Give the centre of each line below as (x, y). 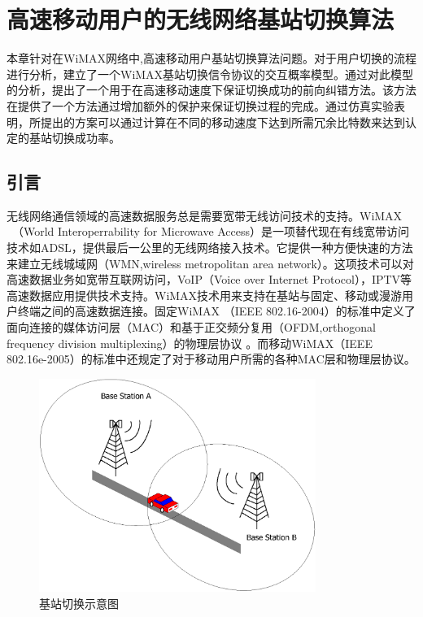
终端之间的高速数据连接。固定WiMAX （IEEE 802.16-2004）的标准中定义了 (216, 311)
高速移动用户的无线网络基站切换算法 (201, 19)
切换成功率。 (86, 138)
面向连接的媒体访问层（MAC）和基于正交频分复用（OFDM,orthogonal (191, 327)
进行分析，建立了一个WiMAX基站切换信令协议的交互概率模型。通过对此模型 (210, 74)
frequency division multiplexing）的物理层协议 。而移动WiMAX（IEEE (190, 343)
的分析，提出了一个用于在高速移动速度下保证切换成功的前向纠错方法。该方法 (211, 90)
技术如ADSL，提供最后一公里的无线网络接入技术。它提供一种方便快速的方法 (210, 248)
